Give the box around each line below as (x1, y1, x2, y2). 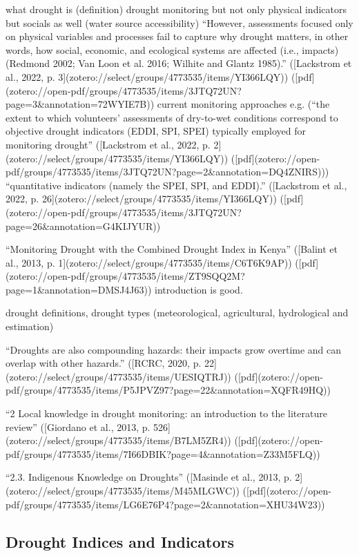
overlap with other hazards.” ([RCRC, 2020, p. (6, 356, 202, 370)
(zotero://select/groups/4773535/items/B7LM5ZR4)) (6, 433, 231, 448)
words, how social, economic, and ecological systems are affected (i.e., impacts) (6, 42, 339, 57)
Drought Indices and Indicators (6, 530, 235, 552)
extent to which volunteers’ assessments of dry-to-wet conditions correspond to (6, 110, 338, 124)
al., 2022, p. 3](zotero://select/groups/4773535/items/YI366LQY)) (6, 69, 289, 84)
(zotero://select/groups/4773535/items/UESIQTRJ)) (6, 369, 231, 383)
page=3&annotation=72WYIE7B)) (6, 97, 155, 111)
